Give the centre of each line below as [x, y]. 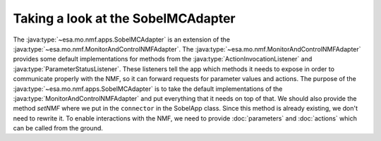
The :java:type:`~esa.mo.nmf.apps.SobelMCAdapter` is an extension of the [122, 39]
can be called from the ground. [58, 128]
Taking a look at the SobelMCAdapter [124, 18]
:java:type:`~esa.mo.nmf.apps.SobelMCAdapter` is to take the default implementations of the [148, 89]
